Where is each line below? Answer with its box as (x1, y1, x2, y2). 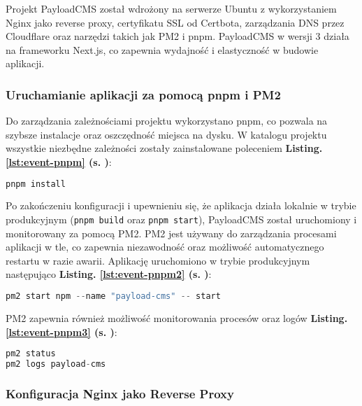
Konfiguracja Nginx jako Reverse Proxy (6, 384, 234, 402)
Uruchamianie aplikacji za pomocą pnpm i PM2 (6, 85, 281, 103)
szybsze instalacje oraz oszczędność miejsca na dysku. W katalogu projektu (6, 127, 327, 141)
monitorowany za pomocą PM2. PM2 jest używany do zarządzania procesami (6, 225, 337, 240)
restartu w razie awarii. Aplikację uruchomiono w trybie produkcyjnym (6, 253, 310, 267)
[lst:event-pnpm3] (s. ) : (6, 324, 117, 339)
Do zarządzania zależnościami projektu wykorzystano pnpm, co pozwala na (6, 113, 328, 128)
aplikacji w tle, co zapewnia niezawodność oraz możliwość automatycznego (6, 239, 324, 254)
